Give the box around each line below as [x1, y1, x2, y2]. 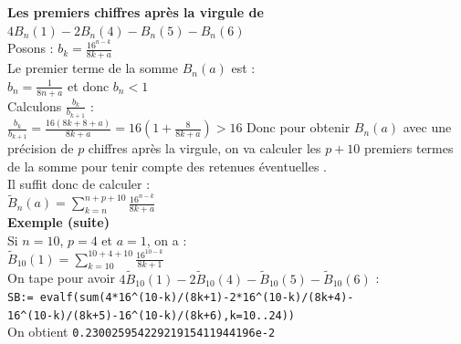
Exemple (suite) [7, 213, 110, 232]
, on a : [146, 230, 187, 249]
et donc [68, 76, 110, 95]
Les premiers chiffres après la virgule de [7, 3, 264, 21]
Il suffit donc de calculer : [7, 174, 151, 193]
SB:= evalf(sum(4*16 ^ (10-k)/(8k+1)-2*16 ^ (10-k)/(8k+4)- [7, 291, 354, 305]
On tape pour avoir [7, 268, 115, 287]
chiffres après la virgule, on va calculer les [88, 139, 321, 158]
